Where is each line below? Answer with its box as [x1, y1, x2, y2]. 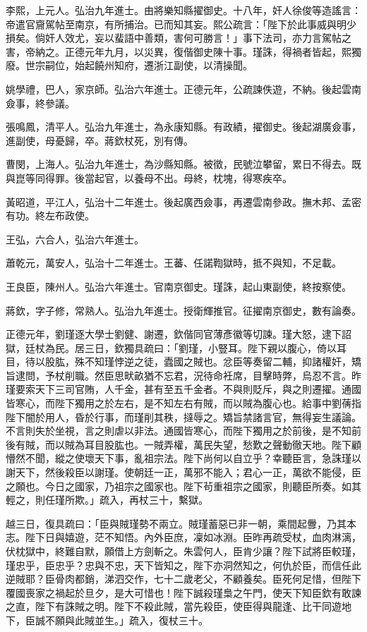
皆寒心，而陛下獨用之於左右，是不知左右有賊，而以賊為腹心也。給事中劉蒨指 [6, 396, 361, 411]
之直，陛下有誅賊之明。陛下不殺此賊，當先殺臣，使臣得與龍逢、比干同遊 [6, 599, 342, 614]
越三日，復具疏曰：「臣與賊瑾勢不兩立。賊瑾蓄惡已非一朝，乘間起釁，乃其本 [6, 516, 356, 530]
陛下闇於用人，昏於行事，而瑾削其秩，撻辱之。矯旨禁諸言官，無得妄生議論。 [6, 409, 361, 424]
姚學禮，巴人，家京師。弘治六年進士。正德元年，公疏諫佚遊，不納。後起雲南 [6, 81, 361, 96]
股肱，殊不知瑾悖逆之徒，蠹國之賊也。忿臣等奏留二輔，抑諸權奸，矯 [44, 354, 361, 369]
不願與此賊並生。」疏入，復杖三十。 [44, 612, 208, 627]
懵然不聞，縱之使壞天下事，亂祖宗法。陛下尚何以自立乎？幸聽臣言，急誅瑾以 [6, 451, 361, 466]
